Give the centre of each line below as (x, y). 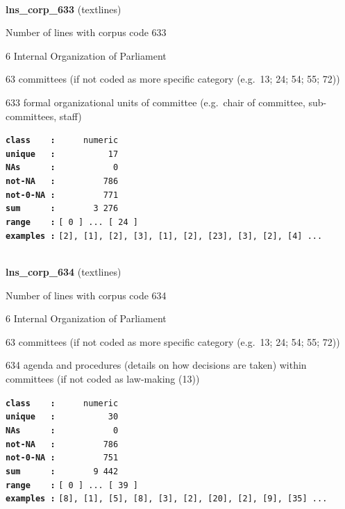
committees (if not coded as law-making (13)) (103, 378)
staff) (70, 116)
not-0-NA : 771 (62, 195)
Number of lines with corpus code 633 (86, 32)
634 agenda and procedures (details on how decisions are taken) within (156, 365)
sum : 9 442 (62, 471)
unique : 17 (62, 154)
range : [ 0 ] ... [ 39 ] (72, 485)
